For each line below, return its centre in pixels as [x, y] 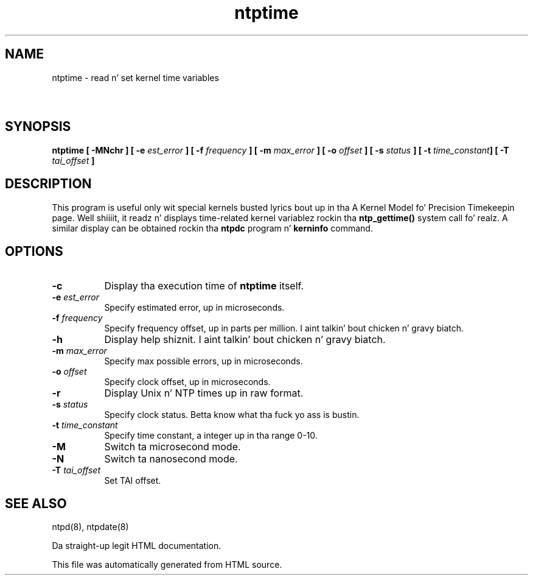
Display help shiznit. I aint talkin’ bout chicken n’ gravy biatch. [245, 339]
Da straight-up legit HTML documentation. [137, 546]
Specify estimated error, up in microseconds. [194, 307]
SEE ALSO [36, 503]
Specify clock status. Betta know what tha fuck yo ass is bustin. [232, 414]
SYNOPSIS [38, 127]
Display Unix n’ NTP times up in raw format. [204, 393]
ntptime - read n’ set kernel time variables [135, 77]
